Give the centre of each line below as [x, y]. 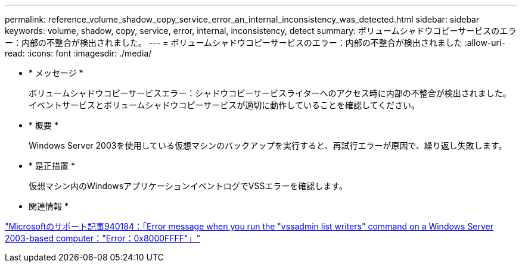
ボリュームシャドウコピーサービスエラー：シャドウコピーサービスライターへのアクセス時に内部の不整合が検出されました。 [270, 93]
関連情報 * [49, 206]
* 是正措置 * [52, 166]
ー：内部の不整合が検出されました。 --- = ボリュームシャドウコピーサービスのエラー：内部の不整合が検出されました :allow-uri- [255, 43]
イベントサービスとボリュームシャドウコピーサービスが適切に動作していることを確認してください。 [224, 105]
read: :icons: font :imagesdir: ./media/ [78, 53]
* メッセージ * [56, 73]
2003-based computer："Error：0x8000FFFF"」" [103, 238]
